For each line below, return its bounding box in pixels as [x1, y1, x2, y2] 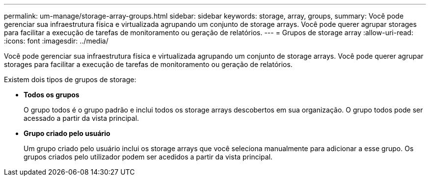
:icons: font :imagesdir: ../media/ [4, 37, 108, 45]
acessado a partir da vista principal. [24, 114, 139, 122]
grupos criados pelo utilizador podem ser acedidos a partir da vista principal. [24, 153, 273, 161]
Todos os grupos [24, 90, 80, 99]
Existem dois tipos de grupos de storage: [4, 75, 136, 84]
